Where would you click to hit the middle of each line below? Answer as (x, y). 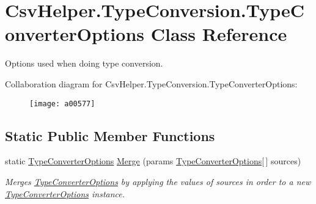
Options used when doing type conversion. (84, 63)
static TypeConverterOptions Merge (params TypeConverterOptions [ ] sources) (153, 161)
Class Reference (219, 34)
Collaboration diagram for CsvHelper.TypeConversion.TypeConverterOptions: (151, 83)
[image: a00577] (62, 104)
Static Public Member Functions (110, 135)
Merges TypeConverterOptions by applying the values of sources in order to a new (158, 181)
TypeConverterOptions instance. (65, 193)
